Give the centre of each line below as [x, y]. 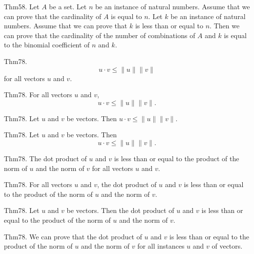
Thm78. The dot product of [45, 158]
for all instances [161, 246]
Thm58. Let [22, 6]
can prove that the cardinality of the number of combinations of [100, 35]
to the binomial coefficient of [47, 45]
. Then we [225, 26]
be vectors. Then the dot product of [120, 210]
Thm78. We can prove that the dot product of [73, 236]
